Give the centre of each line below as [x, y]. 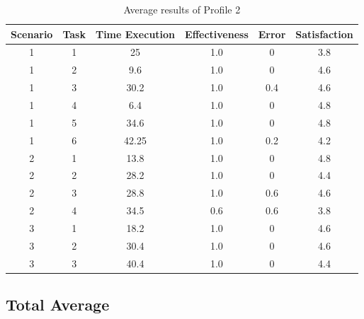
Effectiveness [217, 34]
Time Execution [135, 34]
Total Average [58, 304]
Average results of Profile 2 [182, 9]
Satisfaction [324, 34]
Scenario [32, 34]
